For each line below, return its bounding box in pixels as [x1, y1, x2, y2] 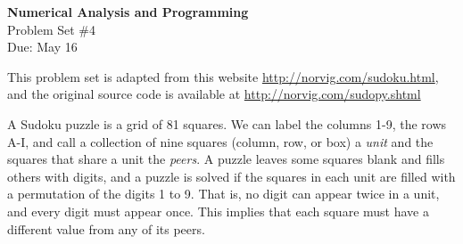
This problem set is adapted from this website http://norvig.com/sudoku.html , [7, 67, 439, 85]
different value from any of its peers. [7, 219, 205, 238]
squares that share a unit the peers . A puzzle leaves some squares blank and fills [7, 150, 445, 168]
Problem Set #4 [7, 20, 96, 38]
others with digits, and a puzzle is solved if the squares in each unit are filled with [7, 167, 456, 185]
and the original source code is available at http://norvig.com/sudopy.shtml [7, 85, 421, 103]
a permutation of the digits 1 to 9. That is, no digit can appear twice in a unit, [7, 184, 440, 203]
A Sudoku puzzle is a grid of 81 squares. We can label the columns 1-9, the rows [7, 114, 447, 133]
